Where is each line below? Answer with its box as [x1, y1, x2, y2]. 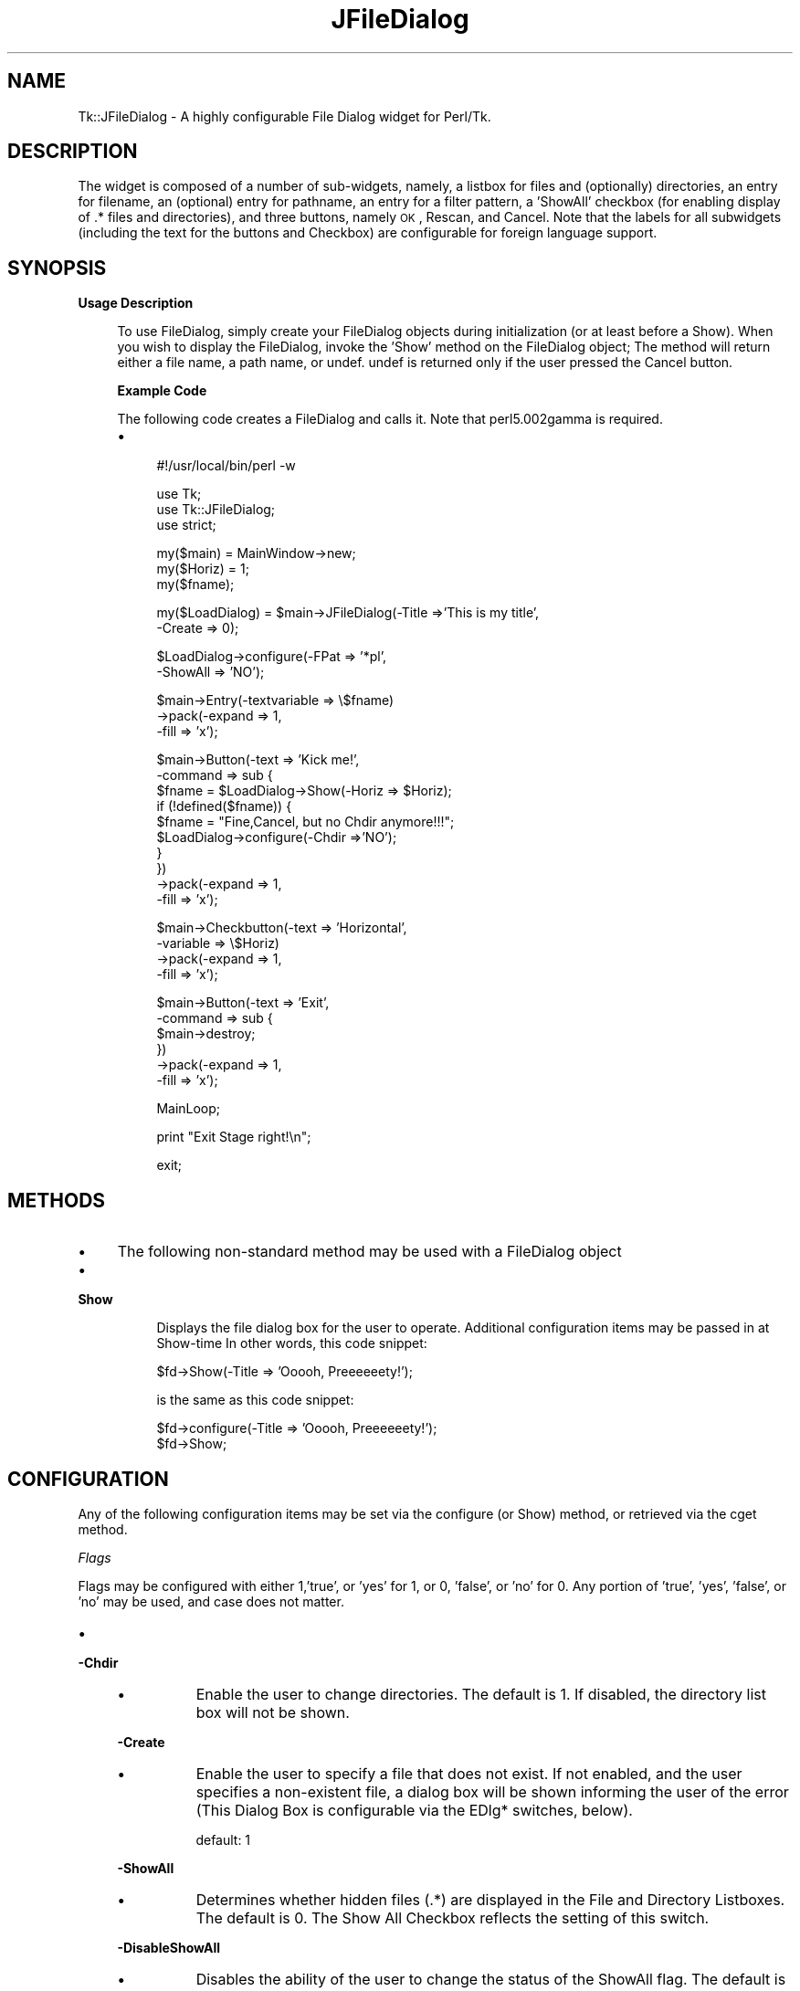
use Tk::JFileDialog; [156, 501, 276, 518]
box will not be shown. [195, 1702, 350, 1722]
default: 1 [195, 1831, 251, 1848]
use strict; [156, 517, 216, 533]
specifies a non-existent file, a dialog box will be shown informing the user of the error [195, 1782, 789, 1801]
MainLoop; [156, 1101, 221, 1117]
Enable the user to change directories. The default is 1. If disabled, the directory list [195, 1684, 767, 1703]
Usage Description [78, 295, 194, 311]
